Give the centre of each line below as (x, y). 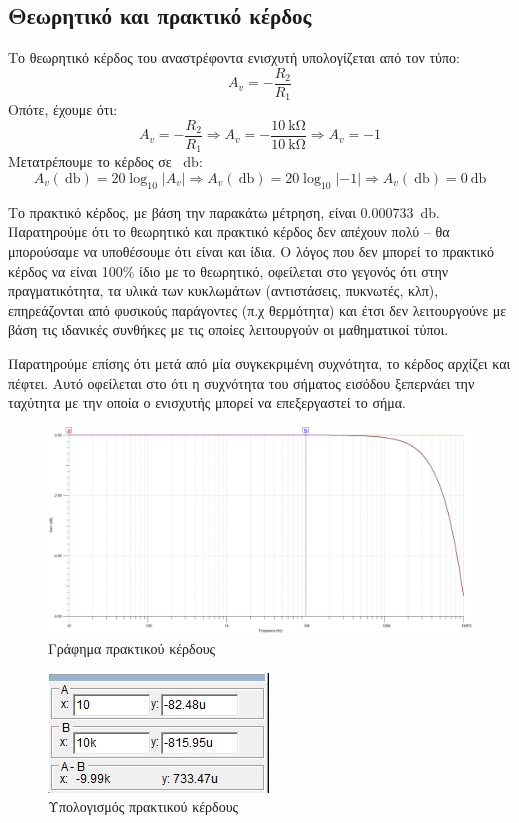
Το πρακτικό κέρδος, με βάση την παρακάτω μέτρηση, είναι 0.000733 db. (224, 211)
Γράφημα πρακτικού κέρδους (132, 648)
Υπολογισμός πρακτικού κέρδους (143, 806)
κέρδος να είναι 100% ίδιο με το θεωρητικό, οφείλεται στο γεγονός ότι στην (228, 270)
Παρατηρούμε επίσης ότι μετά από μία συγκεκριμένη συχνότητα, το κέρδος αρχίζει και (259, 362)
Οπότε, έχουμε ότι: (63, 109)
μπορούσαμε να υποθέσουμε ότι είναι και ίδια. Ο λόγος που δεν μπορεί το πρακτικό (251, 251)
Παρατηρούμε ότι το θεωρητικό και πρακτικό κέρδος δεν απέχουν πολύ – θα (229, 231)
